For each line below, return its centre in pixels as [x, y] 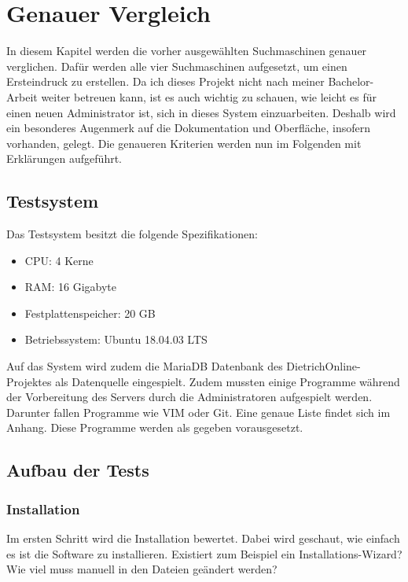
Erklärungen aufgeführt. [64, 158]
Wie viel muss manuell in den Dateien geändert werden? [142, 569]
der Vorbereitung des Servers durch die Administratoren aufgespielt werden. [189, 397]
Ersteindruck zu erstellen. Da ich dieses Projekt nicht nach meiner [165, 81]
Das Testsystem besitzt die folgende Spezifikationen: [132, 234]
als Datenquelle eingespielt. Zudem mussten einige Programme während [228, 381]
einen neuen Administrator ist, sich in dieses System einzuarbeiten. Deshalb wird [201, 112]
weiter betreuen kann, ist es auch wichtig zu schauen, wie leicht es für [209, 96]
